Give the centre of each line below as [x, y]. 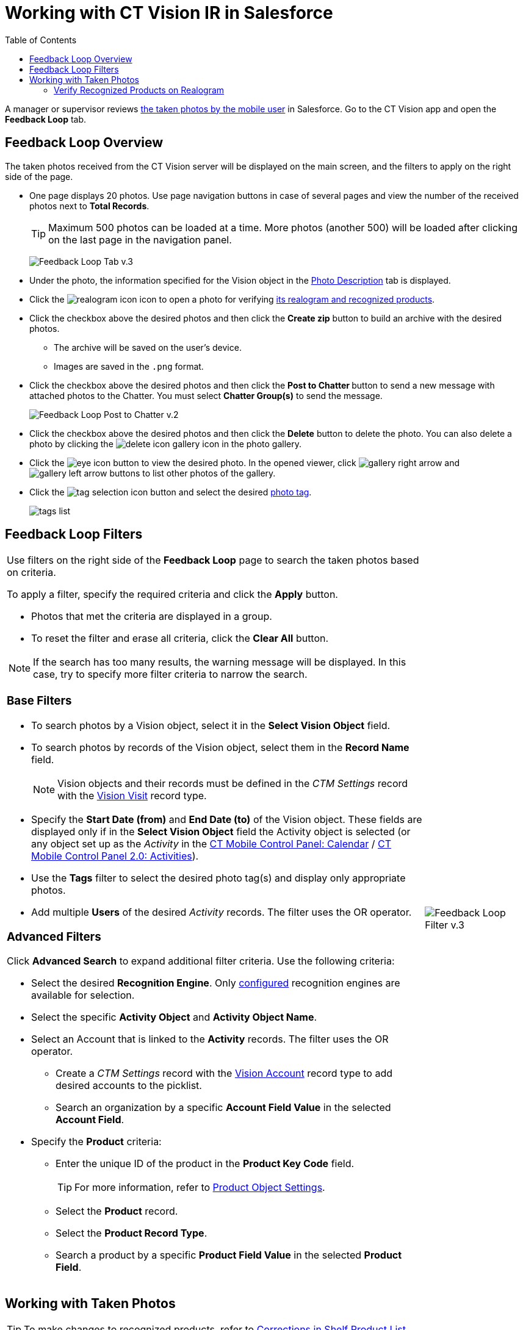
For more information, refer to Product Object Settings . [200, 1188]
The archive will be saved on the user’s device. [148, 347]
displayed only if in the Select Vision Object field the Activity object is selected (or [221, 831]
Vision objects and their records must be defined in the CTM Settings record [233, 783]
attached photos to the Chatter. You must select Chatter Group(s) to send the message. [206, 395]
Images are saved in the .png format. [129, 366]
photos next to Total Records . [89, 206]
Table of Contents [41, 40]
